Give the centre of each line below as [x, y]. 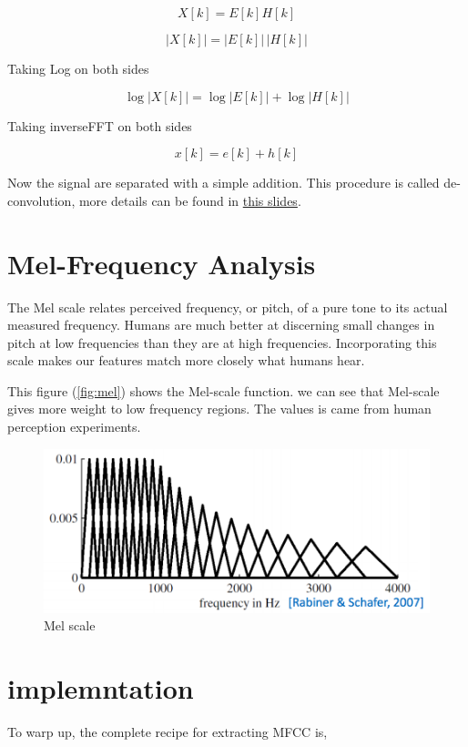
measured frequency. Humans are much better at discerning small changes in [221, 325]
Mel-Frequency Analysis [162, 263]
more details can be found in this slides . [190, 200]
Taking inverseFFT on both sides [100, 125]
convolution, [41, 200]
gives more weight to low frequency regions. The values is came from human [219, 409]
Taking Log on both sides [78, 68]
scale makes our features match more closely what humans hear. [186, 360]
